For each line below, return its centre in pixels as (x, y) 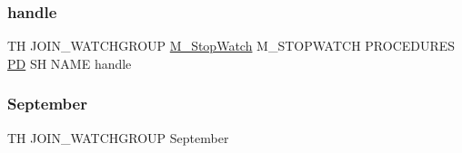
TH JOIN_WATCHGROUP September (118, 137)
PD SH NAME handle (70, 63)
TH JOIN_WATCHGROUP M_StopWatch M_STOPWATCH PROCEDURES (231, 46)
